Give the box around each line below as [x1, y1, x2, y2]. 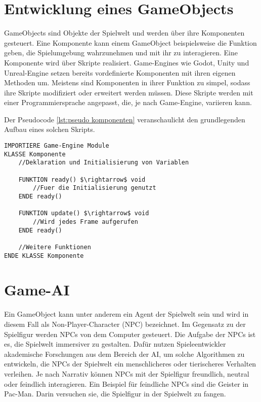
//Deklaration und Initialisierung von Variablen [18, 159, 189, 166]
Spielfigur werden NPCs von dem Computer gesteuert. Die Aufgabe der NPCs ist [4, 328, 256, 339]
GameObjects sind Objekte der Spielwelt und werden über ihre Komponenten [4, 27, 245, 38]
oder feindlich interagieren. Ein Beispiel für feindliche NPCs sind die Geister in [4, 378, 249, 389]
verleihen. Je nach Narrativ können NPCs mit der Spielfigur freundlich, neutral [4, 368, 249, 379]
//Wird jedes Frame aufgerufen [33, 218, 138, 225]
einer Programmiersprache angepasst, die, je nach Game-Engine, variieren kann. [4, 97, 252, 108]
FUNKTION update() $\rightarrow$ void [18, 210, 149, 217]
